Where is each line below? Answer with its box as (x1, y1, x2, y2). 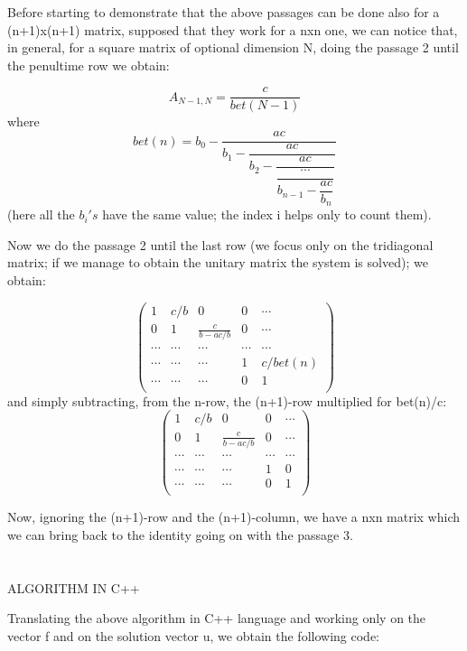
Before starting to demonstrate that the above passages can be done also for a (7, 3, 440, 21)
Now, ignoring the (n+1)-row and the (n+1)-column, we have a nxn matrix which (7, 507, 461, 526)
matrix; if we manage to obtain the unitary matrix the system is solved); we (7, 253, 428, 272)
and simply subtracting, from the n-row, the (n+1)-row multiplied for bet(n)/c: (7, 391, 447, 410)
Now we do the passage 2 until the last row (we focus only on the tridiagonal (7, 235, 434, 254)
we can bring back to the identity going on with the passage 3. (7, 525, 353, 544)
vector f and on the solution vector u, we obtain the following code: (7, 626, 379, 645)
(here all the (7, 205, 75, 224)
